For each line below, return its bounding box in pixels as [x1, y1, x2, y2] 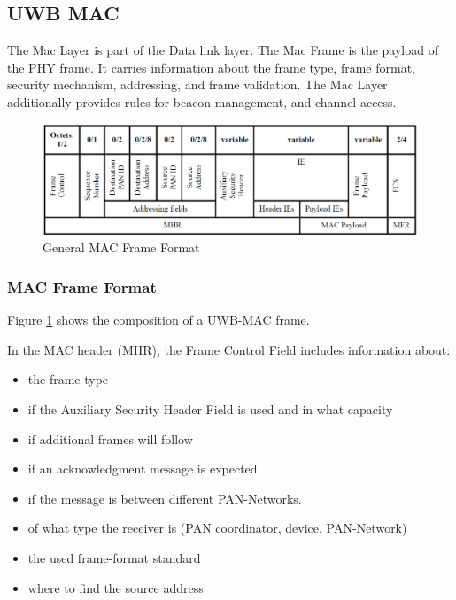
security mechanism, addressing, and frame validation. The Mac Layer [7, 75, 388, 94]
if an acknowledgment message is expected [27, 459, 258, 478]
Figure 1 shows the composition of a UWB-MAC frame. [7, 311, 310, 329]
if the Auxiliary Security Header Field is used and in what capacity [27, 400, 393, 419]
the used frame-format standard [27, 549, 201, 567]
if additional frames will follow [27, 429, 193, 448]
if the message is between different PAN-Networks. [27, 488, 302, 507]
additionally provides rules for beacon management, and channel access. [7, 92, 397, 111]
